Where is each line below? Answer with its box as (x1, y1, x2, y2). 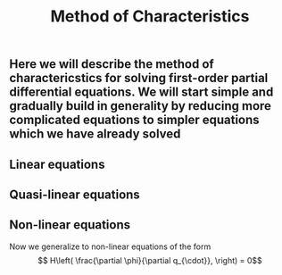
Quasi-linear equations (9, 187, 140, 202)
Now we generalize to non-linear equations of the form (9, 241, 211, 252)
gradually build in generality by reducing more (9, 98, 272, 113)
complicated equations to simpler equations (9, 112, 261, 128)
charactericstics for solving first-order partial (9, 71, 269, 86)
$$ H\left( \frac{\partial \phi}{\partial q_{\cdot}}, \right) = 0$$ (37, 254, 263, 265)
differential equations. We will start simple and (9, 85, 274, 100)
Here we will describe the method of (9, 56, 214, 72)
